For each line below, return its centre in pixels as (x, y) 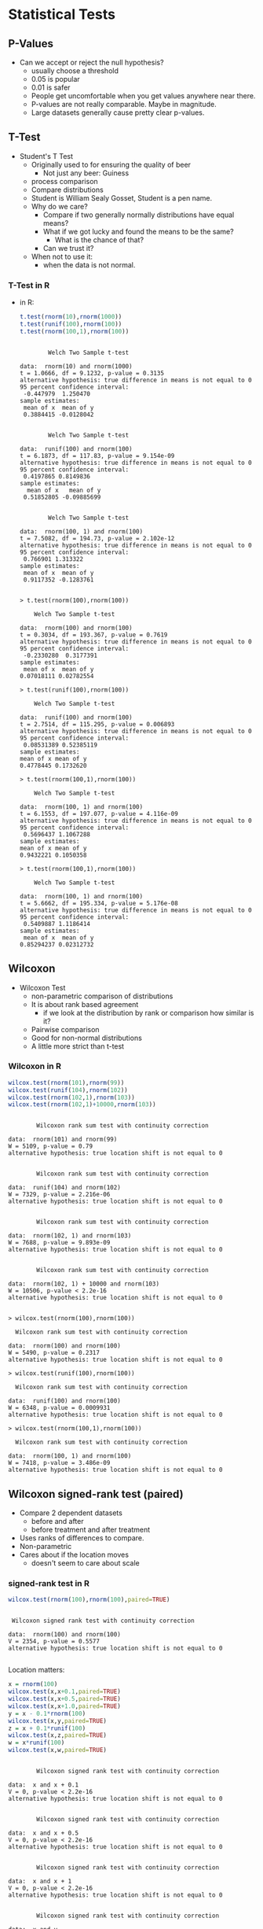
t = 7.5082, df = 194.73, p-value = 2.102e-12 (97, 538)
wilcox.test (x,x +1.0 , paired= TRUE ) (65, 1706)
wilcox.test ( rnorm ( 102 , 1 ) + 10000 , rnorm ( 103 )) (82, 1105)
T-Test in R (29, 285)
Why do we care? (59, 206)
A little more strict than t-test (77, 1046)
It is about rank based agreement (85, 1004)
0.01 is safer (51, 87)
